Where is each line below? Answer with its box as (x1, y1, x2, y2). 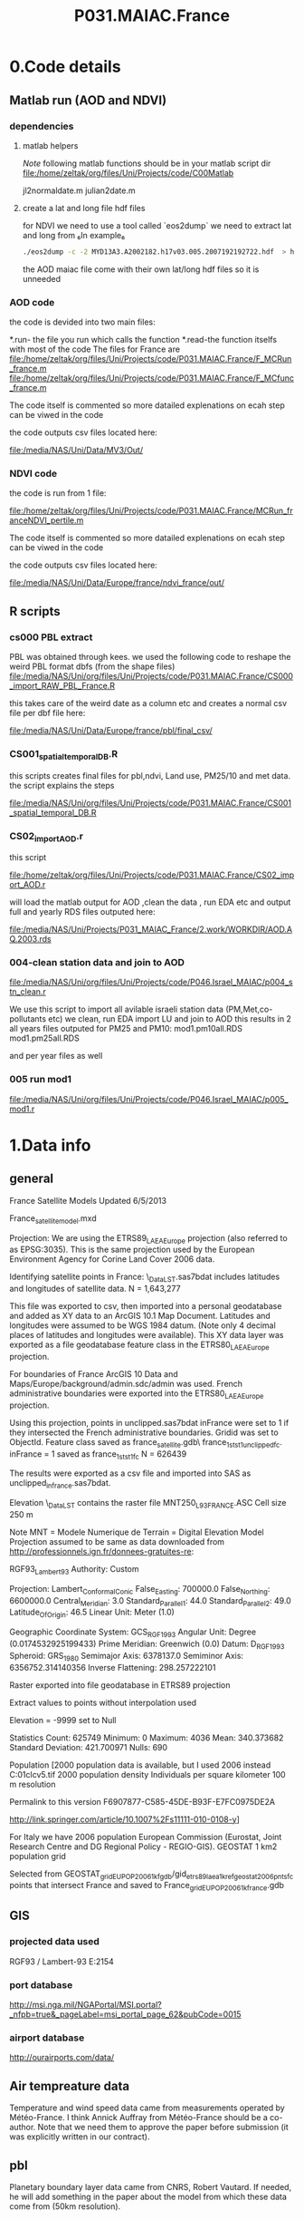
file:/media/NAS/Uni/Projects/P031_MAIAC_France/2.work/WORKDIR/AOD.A (9, 924, 292, 935)
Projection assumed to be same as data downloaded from (9, 1536, 224, 1546)
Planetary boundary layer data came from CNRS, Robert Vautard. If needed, (9, 2182, 292, 2192)
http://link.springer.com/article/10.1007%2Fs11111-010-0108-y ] (9, 1814, 240, 1825)
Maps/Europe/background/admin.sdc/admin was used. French (9, 1378, 242, 1389)
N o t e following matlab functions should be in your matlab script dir (22, 158, 271, 169)
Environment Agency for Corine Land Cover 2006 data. (9, 1254, 215, 1265)
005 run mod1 (9, 1073, 72, 1086)
